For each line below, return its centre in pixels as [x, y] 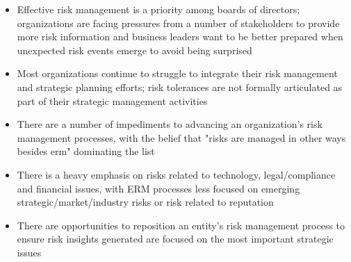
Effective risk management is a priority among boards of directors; [158, 9]
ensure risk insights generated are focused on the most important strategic [175, 239]
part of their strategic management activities [112, 100]
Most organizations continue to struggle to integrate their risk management [177, 73]
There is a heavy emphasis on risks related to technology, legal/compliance [176, 174]
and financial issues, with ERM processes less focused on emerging [158, 188]
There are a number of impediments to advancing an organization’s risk [170, 124]
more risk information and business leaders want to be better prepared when [180, 36]
